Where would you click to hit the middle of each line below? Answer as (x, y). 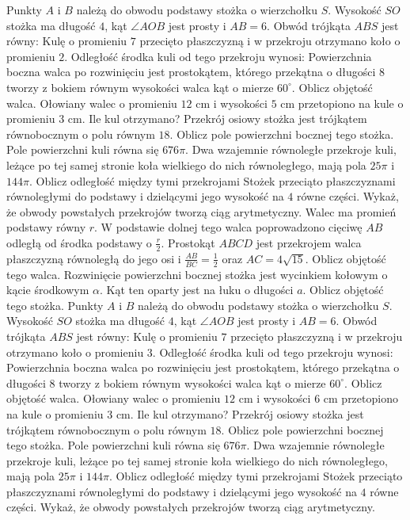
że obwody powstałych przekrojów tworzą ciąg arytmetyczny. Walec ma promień (201, 211)
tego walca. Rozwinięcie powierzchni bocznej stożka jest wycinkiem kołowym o (197, 274)
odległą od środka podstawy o (79, 242)
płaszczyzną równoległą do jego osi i (94, 258)
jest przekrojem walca (309, 242)
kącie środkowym (48, 290)
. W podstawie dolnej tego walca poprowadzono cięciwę (228, 227)
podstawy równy (46, 227)
